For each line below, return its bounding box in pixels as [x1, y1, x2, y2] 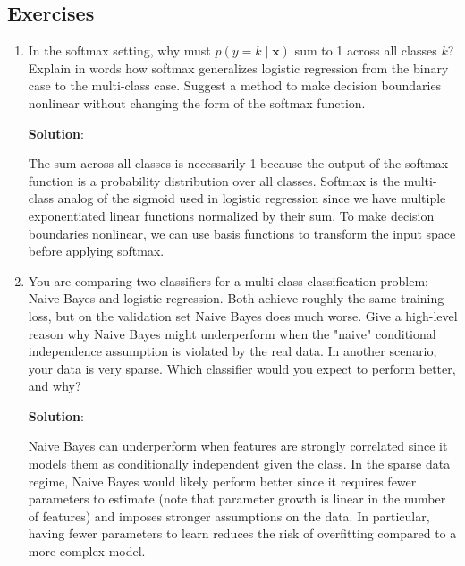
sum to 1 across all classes [294, 41, 437, 60]
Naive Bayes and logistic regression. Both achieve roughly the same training [28, 289, 444, 308]
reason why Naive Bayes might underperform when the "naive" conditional [28, 324, 436, 342]
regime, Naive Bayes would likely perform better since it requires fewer [28, 471, 417, 490]
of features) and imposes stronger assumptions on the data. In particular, [28, 506, 430, 525]
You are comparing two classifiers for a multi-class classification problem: [28, 271, 428, 290]
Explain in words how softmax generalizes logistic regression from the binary [28, 58, 449, 77]
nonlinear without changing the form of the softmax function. [28, 93, 366, 112]
